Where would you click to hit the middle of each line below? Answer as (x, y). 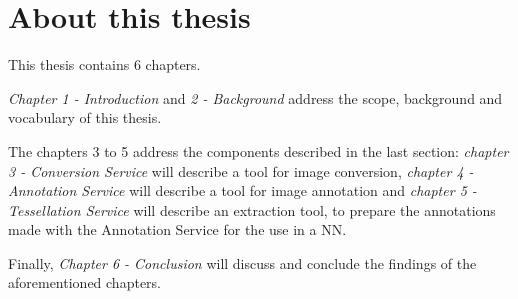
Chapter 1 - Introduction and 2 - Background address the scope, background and (255, 97)
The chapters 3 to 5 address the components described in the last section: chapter (258, 150)
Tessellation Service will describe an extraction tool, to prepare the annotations (252, 209)
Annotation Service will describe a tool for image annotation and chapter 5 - (242, 190)
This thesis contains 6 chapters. (104, 64)
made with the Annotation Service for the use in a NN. (177, 229)
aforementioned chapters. (84, 282)
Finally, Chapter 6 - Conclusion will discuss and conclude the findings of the (242, 262)
